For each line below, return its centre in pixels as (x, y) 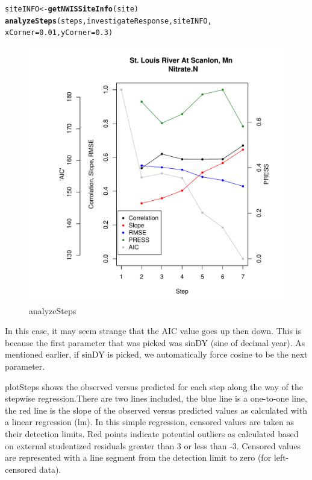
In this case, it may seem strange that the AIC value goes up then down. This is (153, 331)
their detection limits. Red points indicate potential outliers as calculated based (152, 433)
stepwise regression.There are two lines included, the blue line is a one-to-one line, (156, 398)
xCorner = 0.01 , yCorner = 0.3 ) (59, 33)
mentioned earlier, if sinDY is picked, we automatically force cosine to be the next (156, 354)
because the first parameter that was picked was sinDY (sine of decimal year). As (155, 342)
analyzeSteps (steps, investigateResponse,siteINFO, (108, 21)
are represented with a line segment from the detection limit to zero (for (138, 457)
